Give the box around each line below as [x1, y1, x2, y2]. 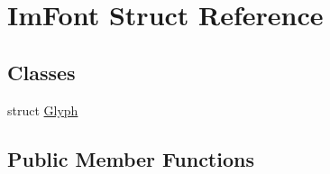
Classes [7, 58, 76, 86]
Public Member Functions [7, 144, 254, 172]
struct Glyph [7, 100, 78, 119]
